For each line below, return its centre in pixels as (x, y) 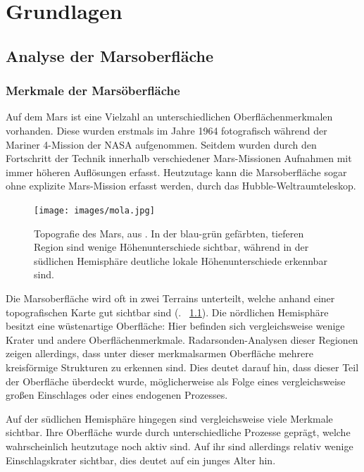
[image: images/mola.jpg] (94, 210)
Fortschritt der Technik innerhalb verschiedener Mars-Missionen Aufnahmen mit (179, 158)
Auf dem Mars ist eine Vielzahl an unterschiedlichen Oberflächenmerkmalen (169, 117)
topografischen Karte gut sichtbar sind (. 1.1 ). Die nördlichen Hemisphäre (167, 312)
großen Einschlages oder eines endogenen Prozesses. (117, 395)
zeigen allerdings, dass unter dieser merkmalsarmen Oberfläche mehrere (159, 353)
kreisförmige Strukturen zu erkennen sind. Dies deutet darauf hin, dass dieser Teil (182, 367)
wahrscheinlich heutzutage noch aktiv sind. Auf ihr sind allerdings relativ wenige (180, 446)
